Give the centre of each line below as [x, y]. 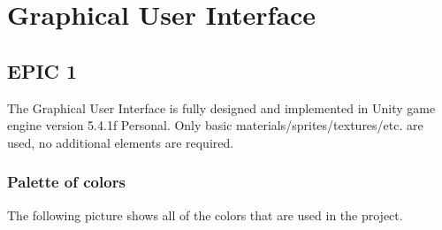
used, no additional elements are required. [121, 142]
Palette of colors [66, 182]
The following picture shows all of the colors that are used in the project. [205, 215]
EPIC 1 [42, 70]
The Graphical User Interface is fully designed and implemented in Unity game [221, 107]
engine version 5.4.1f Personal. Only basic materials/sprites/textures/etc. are [215, 125]
